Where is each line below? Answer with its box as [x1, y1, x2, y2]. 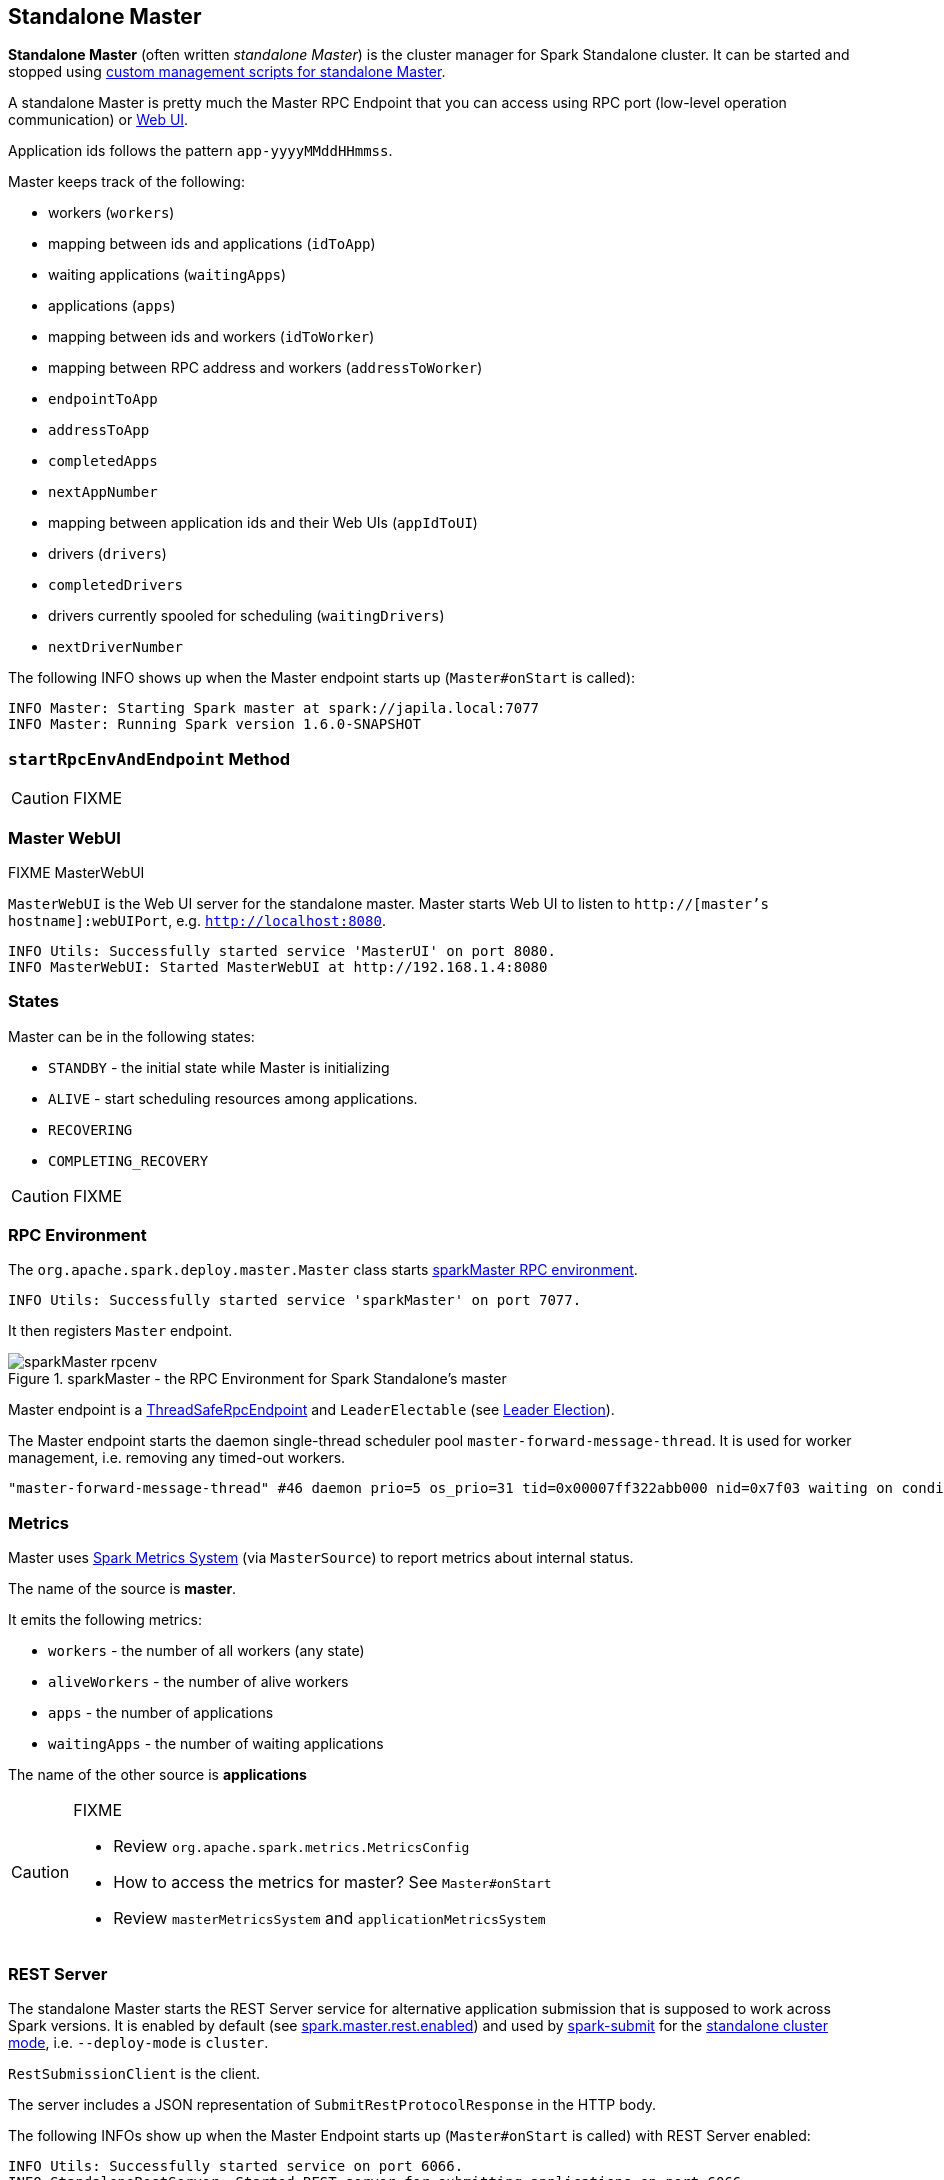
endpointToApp [48, 391, 158, 408]
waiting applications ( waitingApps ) [48, 266, 287, 284]
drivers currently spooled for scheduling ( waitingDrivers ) [48, 607, 445, 625]
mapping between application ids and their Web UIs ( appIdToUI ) [48, 514, 478, 532]
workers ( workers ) [48, 204, 175, 222]
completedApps [48, 453, 158, 470]
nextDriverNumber [48, 639, 183, 656]
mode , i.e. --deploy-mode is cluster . [8, 2033, 269, 2051]
